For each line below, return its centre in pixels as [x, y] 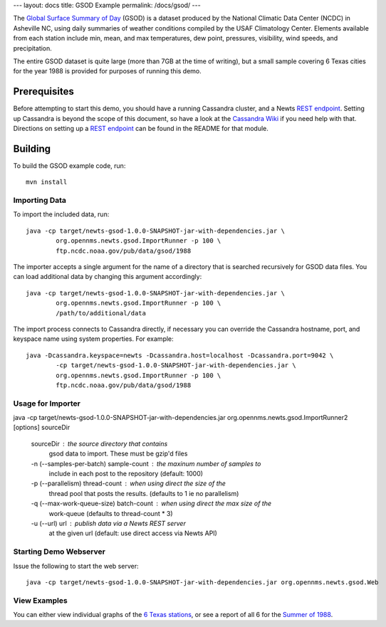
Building [32, 148]
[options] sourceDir [42, 428]
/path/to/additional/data [101, 313]
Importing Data [40, 201]
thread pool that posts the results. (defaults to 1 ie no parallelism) [144, 493]
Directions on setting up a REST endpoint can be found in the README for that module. [141, 129]
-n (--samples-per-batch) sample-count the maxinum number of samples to [146, 463]
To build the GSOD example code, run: [69, 165]
